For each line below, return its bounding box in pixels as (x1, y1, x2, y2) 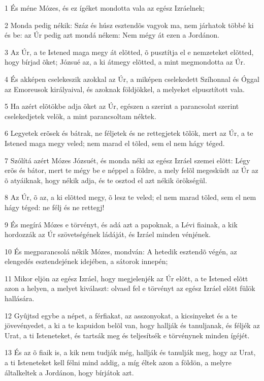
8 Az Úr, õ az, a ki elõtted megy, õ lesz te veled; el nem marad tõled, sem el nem (5, 192, 256, 202)
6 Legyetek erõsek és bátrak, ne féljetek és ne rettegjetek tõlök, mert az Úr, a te (5, 128, 253, 138)
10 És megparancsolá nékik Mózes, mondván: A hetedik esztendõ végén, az (5, 246, 237, 256)
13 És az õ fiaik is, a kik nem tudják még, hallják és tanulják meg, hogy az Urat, (5, 347, 256, 358)
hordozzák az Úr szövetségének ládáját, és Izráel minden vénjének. (5, 229, 211, 240)
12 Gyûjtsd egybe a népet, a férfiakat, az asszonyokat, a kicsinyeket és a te (5, 310, 238, 320)
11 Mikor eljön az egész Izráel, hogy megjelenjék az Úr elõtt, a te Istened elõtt (5, 273, 248, 283)
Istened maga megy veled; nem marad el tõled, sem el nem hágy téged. (5, 137, 225, 148)
